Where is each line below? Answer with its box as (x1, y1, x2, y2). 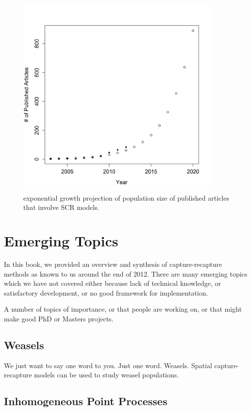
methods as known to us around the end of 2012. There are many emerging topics (4, 268, 248, 279)
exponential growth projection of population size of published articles (23, 192, 229, 203)
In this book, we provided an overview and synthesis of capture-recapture (4, 259, 222, 269)
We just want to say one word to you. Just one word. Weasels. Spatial (4, 360, 212, 370)
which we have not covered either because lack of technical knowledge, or (4, 278, 221, 288)
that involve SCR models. (23, 202, 100, 212)
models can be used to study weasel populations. (34, 370, 179, 380)
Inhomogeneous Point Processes (4, 393, 167, 409)
